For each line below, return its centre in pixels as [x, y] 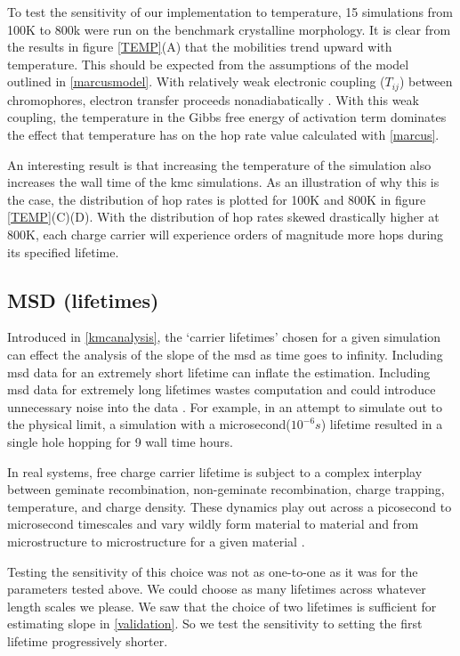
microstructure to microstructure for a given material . [156, 541]
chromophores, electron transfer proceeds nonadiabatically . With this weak [213, 99]
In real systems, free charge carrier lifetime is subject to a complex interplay [215, 471]
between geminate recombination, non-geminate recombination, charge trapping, [226, 489]
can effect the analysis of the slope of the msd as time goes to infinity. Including [225, 354]
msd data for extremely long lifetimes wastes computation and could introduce [222, 389]
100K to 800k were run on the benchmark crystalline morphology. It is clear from [229, 29]
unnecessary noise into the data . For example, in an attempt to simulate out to [225, 406]
